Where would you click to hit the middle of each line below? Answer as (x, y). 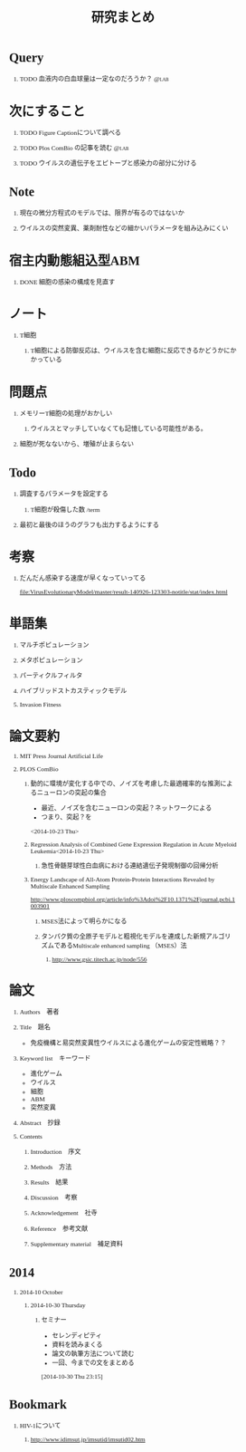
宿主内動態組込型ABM (74, 260)
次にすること (47, 111)
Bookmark (38, 1404)
